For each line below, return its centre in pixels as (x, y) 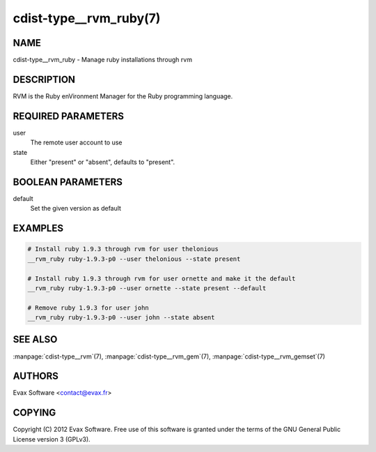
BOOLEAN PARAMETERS (68, 182)
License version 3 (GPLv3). (52, 439)
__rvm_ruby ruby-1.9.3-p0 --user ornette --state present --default (147, 288)
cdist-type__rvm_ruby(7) (87, 18)
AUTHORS (36, 376)
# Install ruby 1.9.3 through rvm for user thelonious (123, 249)
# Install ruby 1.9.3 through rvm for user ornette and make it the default (162, 278)
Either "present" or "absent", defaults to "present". (103, 162)
